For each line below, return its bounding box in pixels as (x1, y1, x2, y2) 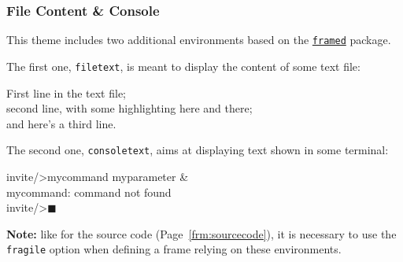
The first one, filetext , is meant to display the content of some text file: (6, 57, 360, 74)
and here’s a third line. (6, 115, 116, 131)
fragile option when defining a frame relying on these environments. (6, 241, 342, 257)
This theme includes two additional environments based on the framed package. (6, 31, 391, 48)
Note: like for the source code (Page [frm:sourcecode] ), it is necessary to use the (6, 225, 397, 242)
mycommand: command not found (6, 183, 172, 200)
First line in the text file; (6, 84, 126, 101)
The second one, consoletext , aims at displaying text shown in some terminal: (6, 142, 389, 158)
